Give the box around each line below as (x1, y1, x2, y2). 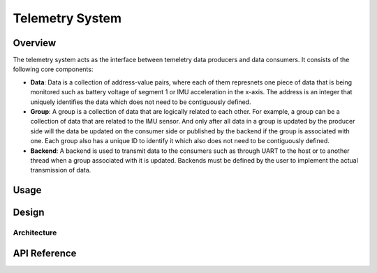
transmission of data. (30, 166, 91, 175)
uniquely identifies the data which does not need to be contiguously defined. (30, 98, 251, 106)
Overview (13, 37, 57, 49)
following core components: (13, 65, 94, 73)
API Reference (13, 247, 77, 259)
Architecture (13, 228, 57, 237)
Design (13, 207, 45, 219)
